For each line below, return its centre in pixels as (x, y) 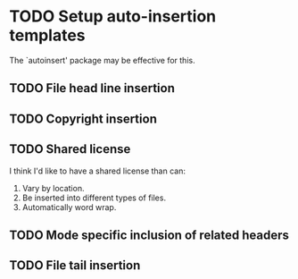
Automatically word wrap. (69, 207)
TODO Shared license (70, 149)
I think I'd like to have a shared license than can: (97, 171)
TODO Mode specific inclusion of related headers (149, 235)
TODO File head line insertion (92, 88)
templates (48, 35)
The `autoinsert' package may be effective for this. (102, 60)
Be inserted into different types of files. (94, 198)
